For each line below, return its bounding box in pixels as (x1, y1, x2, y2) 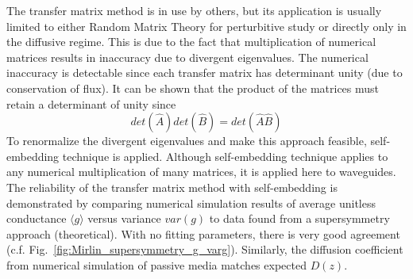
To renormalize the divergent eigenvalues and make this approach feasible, (6, 132, 367, 149)
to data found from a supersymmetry (209, 210, 390, 227)
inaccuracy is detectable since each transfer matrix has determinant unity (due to (6, 64, 403, 81)
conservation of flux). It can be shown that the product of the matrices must (6, 79, 380, 96)
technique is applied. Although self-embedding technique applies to (62, 147, 388, 164)
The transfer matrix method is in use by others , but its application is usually (6, 2, 382, 18)
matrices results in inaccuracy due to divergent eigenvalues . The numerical (6, 48, 369, 65)
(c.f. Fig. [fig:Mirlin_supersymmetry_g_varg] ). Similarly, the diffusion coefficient (6, 241, 403, 258)
